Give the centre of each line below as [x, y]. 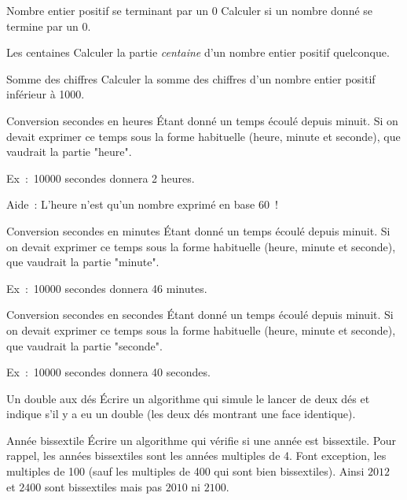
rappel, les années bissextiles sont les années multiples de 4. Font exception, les [196, 456]
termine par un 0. [49, 26]
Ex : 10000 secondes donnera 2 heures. [101, 178]
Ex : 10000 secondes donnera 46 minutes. [107, 288]
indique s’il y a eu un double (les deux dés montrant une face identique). [181, 414]
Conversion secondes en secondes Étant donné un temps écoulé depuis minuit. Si [200, 315]
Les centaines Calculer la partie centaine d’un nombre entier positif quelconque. [198, 52]
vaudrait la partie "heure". [69, 152]
